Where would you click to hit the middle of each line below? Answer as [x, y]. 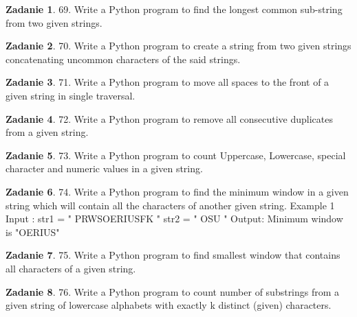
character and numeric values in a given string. [104, 168]
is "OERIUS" [33, 232]
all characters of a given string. [71, 268]
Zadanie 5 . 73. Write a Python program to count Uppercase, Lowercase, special [176, 155]
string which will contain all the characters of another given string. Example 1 [170, 205]
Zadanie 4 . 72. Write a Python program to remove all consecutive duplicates [169, 118]
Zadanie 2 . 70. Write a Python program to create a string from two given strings [178, 46]
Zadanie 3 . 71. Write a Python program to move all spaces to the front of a [167, 82]
